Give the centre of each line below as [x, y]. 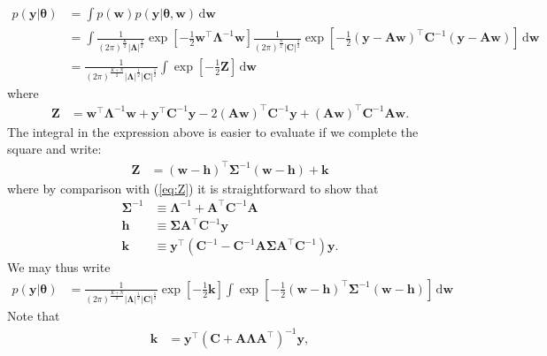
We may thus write [59, 267]
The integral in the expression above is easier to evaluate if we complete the [213, 131]
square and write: [54, 149]
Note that [34, 315]
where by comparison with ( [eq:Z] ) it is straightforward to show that [193, 188]
